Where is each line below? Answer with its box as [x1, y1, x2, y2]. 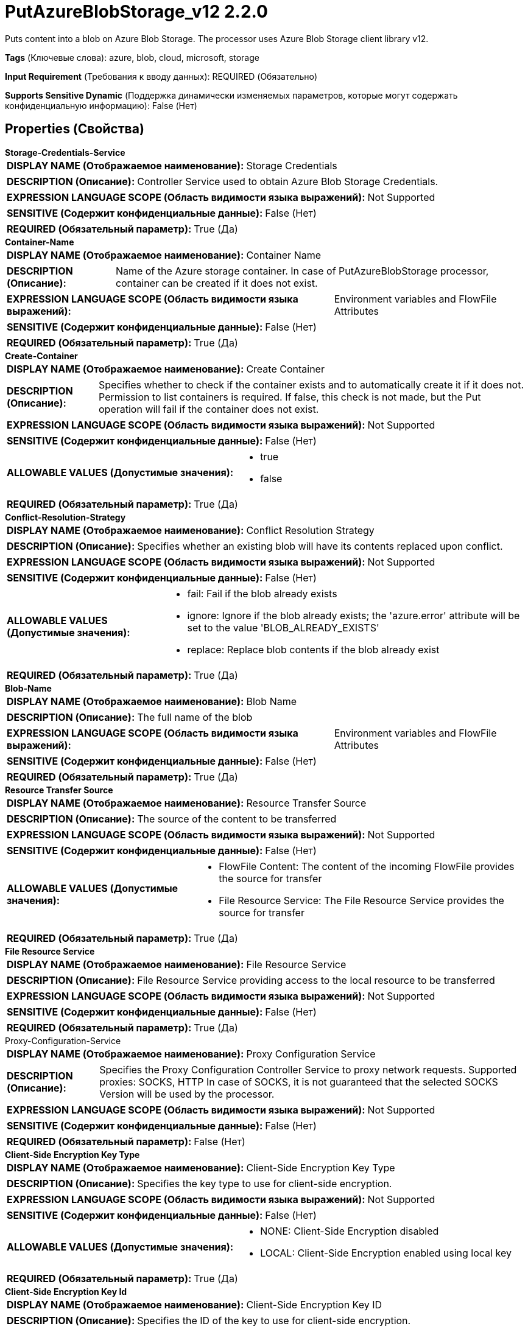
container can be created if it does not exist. [115, 276, 318, 289]
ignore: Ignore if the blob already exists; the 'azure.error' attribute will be [187, 609, 520, 622]
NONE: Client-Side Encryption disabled [260, 1224, 439, 1237]
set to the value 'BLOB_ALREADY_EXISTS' [187, 621, 379, 634]
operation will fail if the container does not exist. [99, 402, 319, 415]
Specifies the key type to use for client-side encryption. [137, 1177, 392, 1190]
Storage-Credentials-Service [5, 147, 125, 158]
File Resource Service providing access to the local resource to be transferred [137, 973, 495, 986]
